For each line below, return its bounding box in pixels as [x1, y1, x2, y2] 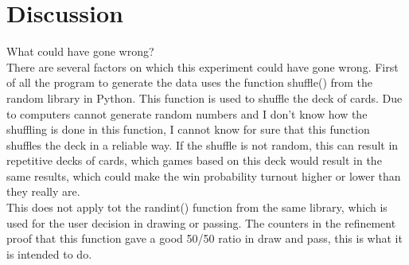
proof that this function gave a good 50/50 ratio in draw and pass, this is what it [6, 230, 403, 247]
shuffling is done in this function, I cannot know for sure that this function [6, 121, 370, 138]
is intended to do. [6, 245, 92, 262]
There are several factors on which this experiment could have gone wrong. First [6, 58, 399, 75]
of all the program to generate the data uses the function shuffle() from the [6, 74, 373, 91]
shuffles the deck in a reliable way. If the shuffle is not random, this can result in [6, 136, 399, 153]
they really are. [6, 183, 80, 200]
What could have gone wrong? [6, 43, 154, 60]
